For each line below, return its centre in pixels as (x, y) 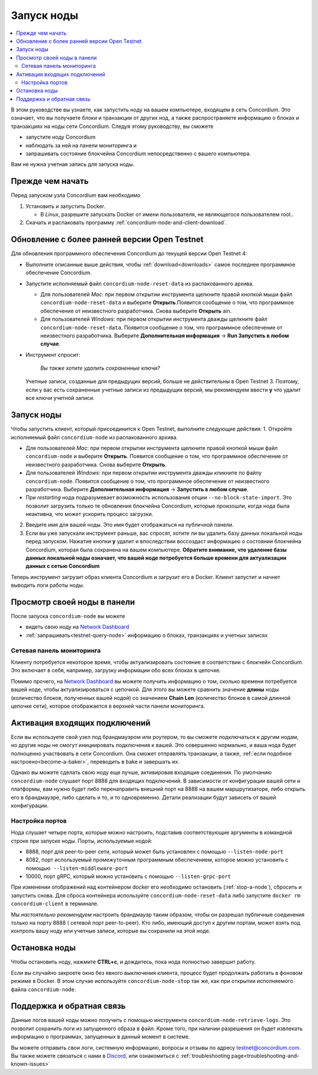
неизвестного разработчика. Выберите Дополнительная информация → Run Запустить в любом (165, 336)
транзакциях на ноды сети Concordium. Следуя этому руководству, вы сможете (112, 126)
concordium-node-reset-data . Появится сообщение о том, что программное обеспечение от (161, 327)
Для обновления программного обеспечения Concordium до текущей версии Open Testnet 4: (129, 254)
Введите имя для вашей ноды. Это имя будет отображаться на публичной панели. (130, 525)
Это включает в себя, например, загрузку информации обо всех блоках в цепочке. (116, 670)
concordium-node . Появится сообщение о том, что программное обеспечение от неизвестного (148, 481)
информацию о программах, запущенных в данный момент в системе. (100, 1037)
